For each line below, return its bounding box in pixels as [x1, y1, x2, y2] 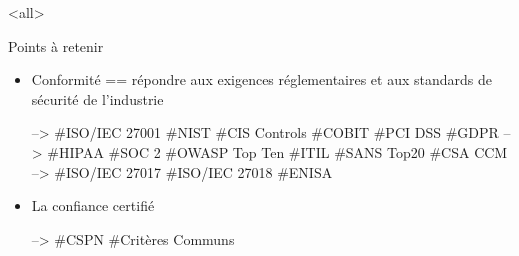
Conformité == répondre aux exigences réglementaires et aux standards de [31, 69, 492, 90]
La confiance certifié [31, 195, 155, 216]
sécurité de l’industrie [31, 88, 164, 109]
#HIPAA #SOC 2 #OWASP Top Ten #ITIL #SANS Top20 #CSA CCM [47, 141, 508, 162]
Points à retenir [8, 35, 104, 56]
